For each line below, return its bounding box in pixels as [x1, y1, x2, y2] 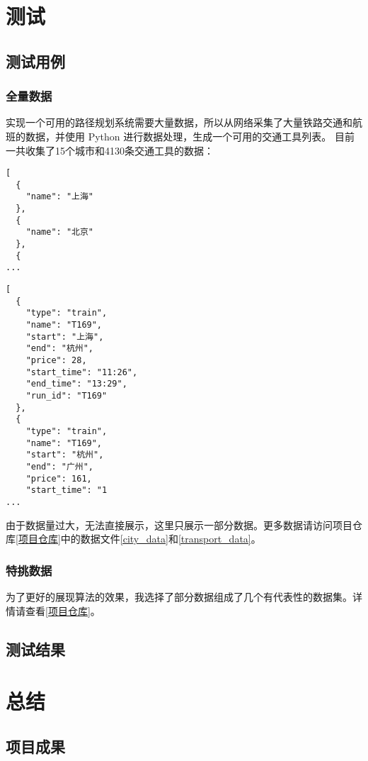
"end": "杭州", [25, 343, 94, 354]
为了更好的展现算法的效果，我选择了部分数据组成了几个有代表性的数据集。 [6, 589, 352, 604]
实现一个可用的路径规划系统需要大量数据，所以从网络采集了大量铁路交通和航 [6, 115, 362, 130]
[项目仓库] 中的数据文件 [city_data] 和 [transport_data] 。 [16, 531, 261, 546]
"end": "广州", [25, 461, 94, 472]
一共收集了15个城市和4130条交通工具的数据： [6, 143, 214, 157]
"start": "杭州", [25, 450, 104, 460]
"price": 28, [25, 355, 87, 365]
